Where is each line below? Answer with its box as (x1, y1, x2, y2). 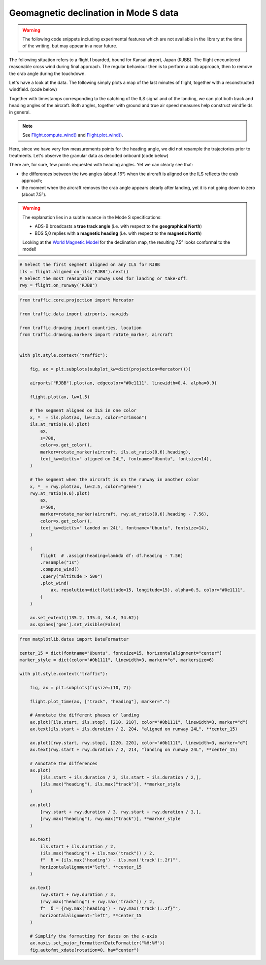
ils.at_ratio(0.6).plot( (30, 422, 90, 427)
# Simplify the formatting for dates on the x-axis (30, 933, 158, 939)
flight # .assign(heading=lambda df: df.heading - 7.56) (40, 553, 183, 558)
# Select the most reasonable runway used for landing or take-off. (19, 276, 189, 281)
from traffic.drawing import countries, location (19, 325, 142, 331)
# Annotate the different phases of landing (30, 712, 139, 718)
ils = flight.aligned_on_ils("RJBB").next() (19, 269, 129, 274)
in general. (9, 109, 31, 115)
